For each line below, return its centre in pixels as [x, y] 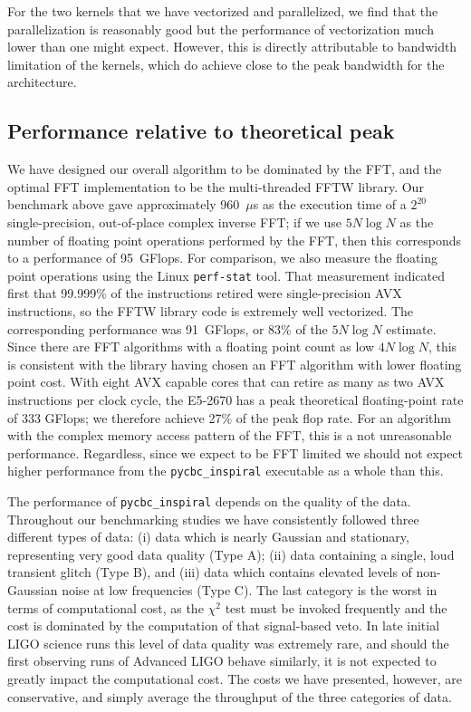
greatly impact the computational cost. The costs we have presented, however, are [235, 678]
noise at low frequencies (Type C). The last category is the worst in [250, 590]
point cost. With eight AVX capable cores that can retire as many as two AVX [226, 382]
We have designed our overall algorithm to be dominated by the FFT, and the [225, 169]
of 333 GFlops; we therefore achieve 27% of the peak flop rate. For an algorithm [229, 417]
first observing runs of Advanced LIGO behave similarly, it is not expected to [222, 661]
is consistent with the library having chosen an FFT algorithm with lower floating [235, 364]
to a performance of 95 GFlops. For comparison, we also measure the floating [223, 258]
